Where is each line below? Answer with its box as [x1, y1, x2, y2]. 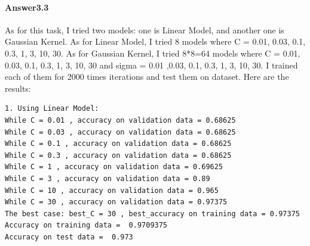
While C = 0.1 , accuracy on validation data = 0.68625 [5, 139, 232, 148]
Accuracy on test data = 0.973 [5, 232, 133, 241]
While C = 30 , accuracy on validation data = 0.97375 [5, 198, 228, 207]
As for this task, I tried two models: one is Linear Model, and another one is [5, 23, 284, 36]
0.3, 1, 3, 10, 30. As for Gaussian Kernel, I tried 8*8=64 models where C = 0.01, [5, 46, 300, 59]
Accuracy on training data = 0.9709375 [5, 221, 168, 230]
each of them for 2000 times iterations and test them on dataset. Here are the [5, 70, 289, 83]
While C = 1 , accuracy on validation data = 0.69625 [5, 163, 223, 172]
